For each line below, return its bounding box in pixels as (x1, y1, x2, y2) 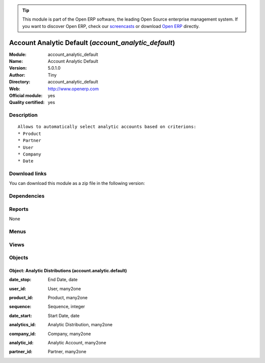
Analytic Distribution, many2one (48, 322, 113, 328)
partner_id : (9, 349, 33, 355)
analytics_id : (9, 322, 36, 328)
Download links (9, 170, 47, 177)
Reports (9, 206, 29, 212)
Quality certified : (9, 100, 45, 105)
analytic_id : (9, 339, 34, 345)
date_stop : (9, 277, 31, 283)
